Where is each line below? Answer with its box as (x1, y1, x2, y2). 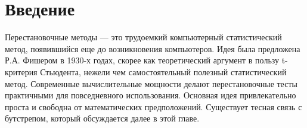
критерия (5, 65, 38, 78)
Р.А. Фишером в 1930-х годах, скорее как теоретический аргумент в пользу (5, 54, 280, 66)
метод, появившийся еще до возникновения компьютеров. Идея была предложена (5, 42, 300, 55)
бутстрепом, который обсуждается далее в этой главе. (5, 112, 200, 124)
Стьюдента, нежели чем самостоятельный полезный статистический (40, 65, 287, 78)
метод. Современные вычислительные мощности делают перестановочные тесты (5, 77, 297, 89)
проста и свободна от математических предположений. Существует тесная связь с (5, 100, 302, 113)
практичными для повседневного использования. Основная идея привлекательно (5, 89, 296, 101)
